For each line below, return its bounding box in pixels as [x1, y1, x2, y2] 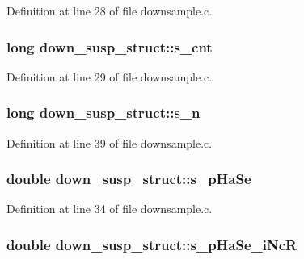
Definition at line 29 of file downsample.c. [6, 68, 213, 85]
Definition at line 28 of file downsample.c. [6, 2, 213, 19]
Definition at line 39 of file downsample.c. [6, 134, 213, 151]
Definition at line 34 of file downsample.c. [6, 200, 213, 217]
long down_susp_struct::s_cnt [6, 36, 213, 56]
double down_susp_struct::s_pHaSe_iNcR [6, 234, 298, 254]
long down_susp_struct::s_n [6, 102, 201, 123]
